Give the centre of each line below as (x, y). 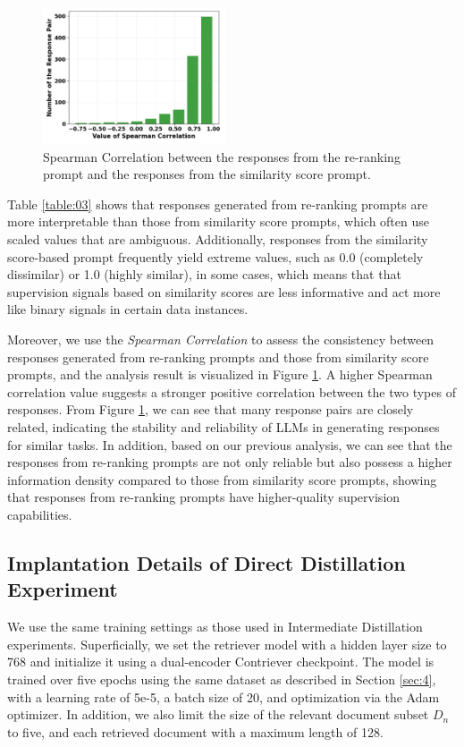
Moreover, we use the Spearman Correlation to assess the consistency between (221, 340)
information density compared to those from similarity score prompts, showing (222, 479)
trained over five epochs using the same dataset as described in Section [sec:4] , (222, 679)
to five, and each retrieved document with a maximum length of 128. (195, 731)
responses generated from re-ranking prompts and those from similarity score (218, 357)
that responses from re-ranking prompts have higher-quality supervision (204, 497)
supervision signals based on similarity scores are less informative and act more (224, 291)
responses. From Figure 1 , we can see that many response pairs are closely (211, 409)
